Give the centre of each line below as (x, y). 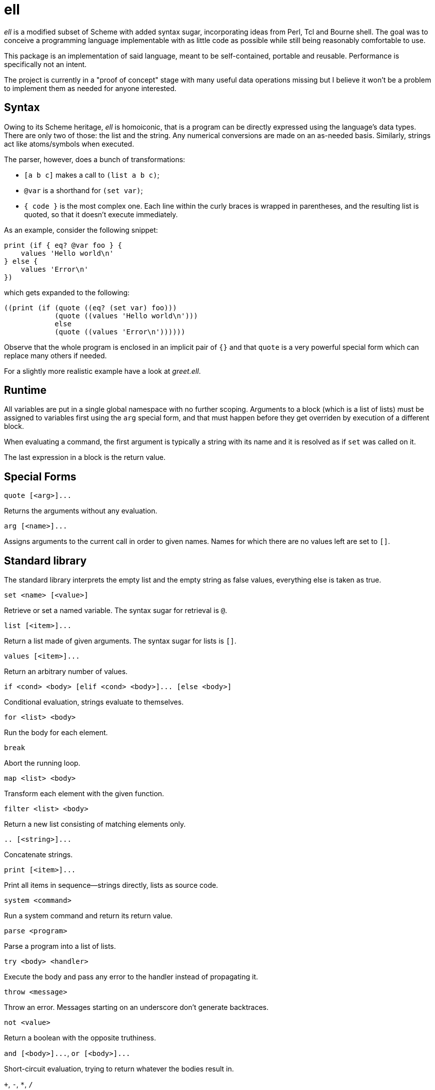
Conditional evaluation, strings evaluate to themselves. (94, 702)
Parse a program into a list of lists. (60, 946)
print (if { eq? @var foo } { (63, 245)
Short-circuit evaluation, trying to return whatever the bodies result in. (119, 1069)
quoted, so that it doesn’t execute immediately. (101, 214)
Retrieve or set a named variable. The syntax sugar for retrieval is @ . (116, 611)
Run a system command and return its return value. (88, 916)
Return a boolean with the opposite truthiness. (80, 1038)
